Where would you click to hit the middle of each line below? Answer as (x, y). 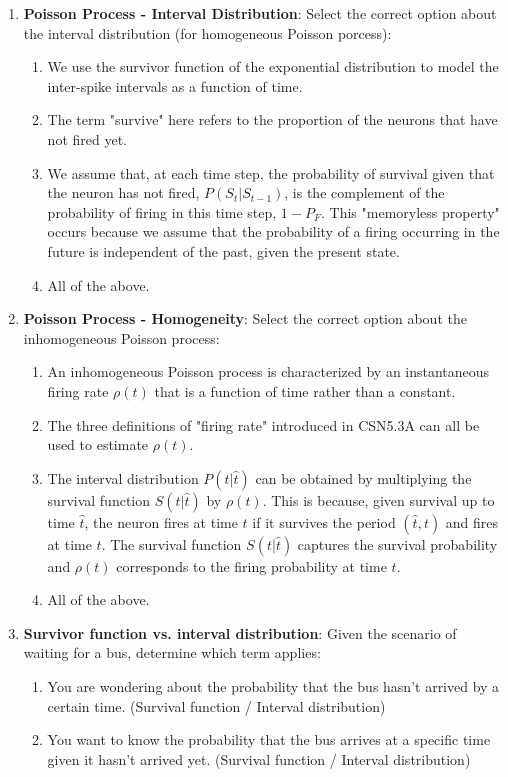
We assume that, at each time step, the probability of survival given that (271, 172)
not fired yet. (87, 138)
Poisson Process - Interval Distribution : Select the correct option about (260, 13)
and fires (472, 521)
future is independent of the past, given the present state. (223, 250)
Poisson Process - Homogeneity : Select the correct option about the (245, 318)
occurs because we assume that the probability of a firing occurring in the (273, 231)
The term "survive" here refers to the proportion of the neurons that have (272, 119)
